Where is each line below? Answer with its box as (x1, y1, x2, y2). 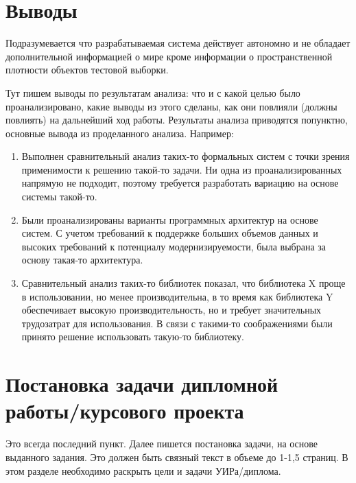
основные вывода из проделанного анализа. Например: (5, 126, 234, 140)
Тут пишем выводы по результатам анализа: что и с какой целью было (5, 85, 300, 99)
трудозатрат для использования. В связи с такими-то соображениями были (21, 316, 333, 330)
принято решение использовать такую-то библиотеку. (21, 329, 244, 344)
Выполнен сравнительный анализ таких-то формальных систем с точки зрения (21, 149, 350, 163)
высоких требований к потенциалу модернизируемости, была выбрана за (21, 239, 327, 253)
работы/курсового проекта (5, 397, 244, 425)
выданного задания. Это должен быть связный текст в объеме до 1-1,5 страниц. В (5, 449, 348, 464)
